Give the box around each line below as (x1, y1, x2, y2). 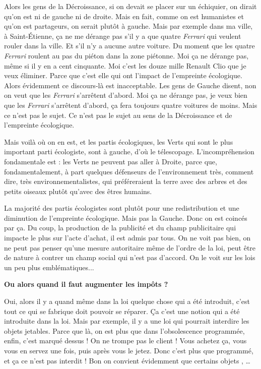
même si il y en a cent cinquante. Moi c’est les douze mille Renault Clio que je (4, 60, 246, 71)
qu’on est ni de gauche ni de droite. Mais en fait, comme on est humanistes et (4, 11, 244, 21)
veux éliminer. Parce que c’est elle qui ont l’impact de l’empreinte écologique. (4, 70, 242, 81)
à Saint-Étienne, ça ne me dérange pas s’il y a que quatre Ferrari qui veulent (4, 30, 241, 41)
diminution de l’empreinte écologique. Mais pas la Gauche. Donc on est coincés (4, 212, 247, 223)
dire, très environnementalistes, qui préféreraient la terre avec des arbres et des (4, 176, 247, 187)
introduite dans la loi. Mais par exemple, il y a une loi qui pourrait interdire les (4, 316, 249, 326)
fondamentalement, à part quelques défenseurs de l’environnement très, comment (4, 166, 254, 176)
